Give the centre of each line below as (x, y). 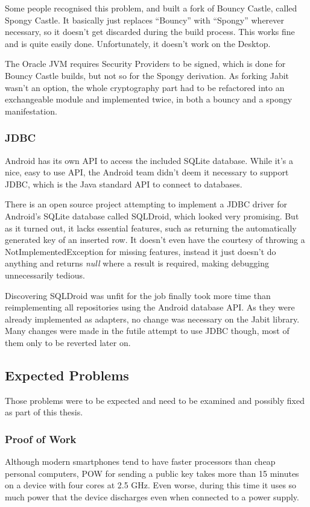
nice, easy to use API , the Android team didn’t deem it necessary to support (147, 172)
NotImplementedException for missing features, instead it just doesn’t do (141, 251)
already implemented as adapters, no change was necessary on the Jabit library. (152, 319)
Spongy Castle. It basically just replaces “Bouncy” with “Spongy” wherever (145, 20)
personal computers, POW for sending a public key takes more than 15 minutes (152, 473)
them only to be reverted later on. (68, 342)
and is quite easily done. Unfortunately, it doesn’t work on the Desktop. (138, 43)
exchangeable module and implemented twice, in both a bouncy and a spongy (149, 99)
